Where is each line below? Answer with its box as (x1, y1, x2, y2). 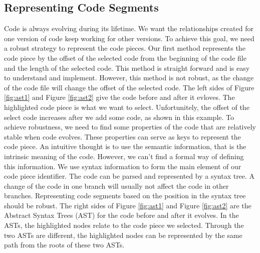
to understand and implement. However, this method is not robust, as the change (4, 72, 254, 83)
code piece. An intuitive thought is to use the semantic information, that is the (4, 141, 246, 152)
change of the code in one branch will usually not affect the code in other (4, 180, 229, 191)
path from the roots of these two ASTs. (4, 239, 125, 250)
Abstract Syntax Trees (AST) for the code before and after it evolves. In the (4, 210, 239, 220)
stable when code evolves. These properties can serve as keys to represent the (4, 131, 241, 142)
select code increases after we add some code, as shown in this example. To (4, 111, 234, 122)
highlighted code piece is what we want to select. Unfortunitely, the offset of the (4, 101, 249, 112)
